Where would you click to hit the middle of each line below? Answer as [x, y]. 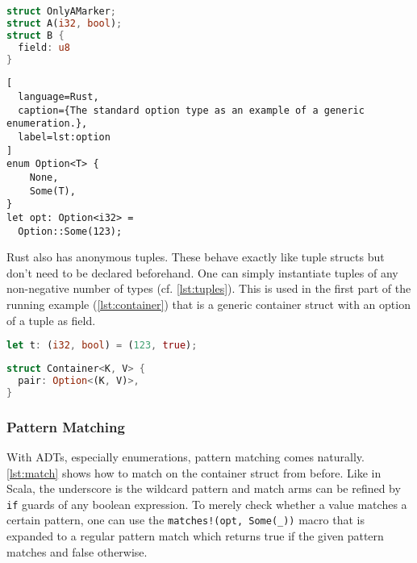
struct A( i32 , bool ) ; [65, 23]
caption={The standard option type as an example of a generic [191, 110]
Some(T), [52, 191]
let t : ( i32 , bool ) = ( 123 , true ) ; [102, 346]
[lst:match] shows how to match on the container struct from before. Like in [194, 472]
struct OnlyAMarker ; [62, 11]
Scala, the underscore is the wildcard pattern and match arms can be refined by [204, 488]
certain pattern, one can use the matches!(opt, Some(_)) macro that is [186, 520]
